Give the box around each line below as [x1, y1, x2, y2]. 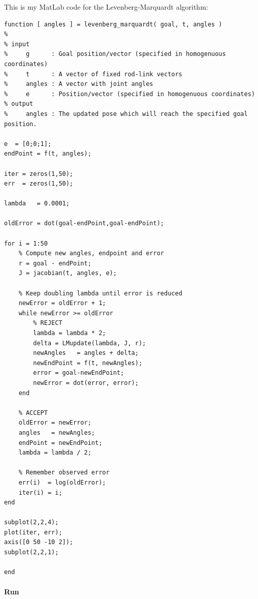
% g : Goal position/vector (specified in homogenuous [4, 50, 226, 58]
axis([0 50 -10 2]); [4, 538, 74, 546]
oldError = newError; [18, 419, 91, 427]
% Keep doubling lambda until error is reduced [18, 289, 182, 297]
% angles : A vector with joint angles [4, 80, 153, 88]
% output [4, 100, 34, 108]
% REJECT [33, 319, 62, 327]
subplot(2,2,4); [4, 519, 59, 526]
